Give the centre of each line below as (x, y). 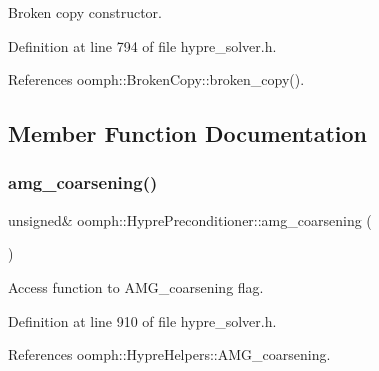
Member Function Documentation (188, 133)
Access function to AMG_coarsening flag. (136, 286)
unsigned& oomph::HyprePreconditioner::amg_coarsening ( (190, 219)
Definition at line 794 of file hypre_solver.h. (142, 45)
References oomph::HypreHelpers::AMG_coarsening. (169, 354)
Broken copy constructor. (85, 12)
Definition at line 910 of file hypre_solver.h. (142, 320)
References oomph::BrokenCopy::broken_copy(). (156, 79)
